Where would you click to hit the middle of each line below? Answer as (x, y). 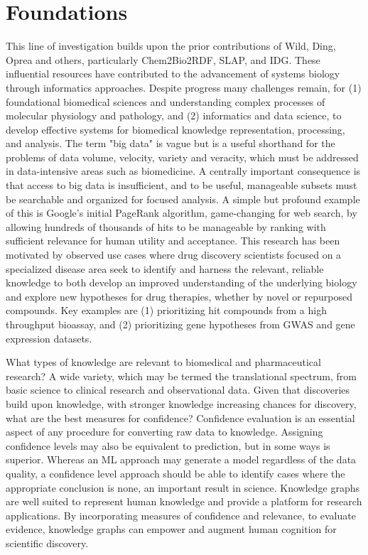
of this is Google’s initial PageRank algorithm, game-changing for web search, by (182, 213)
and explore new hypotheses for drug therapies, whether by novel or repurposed (179, 296)
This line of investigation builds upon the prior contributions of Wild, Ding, (171, 46)
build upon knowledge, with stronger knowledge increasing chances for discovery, (181, 403)
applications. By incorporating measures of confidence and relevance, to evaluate (181, 515)
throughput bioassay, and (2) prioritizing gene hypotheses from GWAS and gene (180, 324)
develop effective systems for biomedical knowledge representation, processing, (175, 129)
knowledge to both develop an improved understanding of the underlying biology (182, 282)
